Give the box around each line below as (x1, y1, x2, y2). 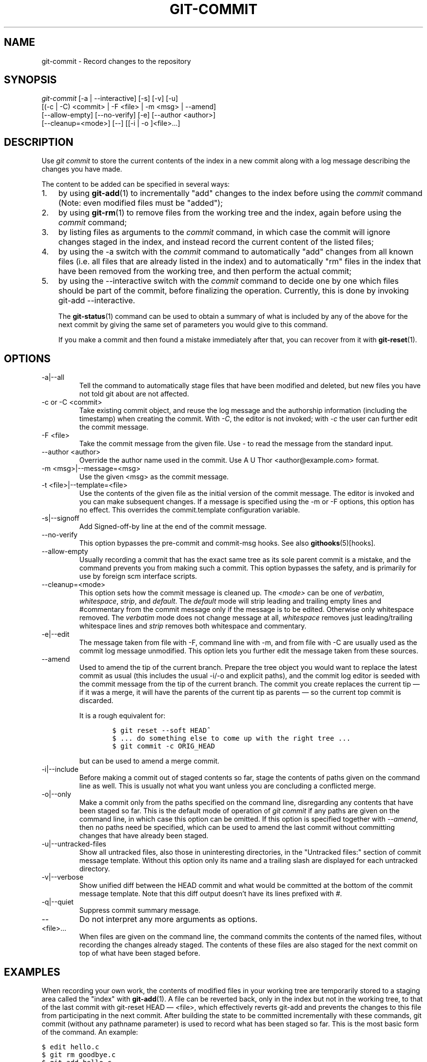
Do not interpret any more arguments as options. (79, 914, 258, 924)
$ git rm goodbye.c (41, 1050, 116, 1059)
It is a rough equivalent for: (79, 711, 166, 720)
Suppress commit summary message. (79, 906, 201, 915)
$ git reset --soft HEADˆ (112, 727, 211, 735)
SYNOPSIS (4, 74, 57, 86)
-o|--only (41, 790, 71, 799)
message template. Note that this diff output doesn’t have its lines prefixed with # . (79, 889, 342, 898)
